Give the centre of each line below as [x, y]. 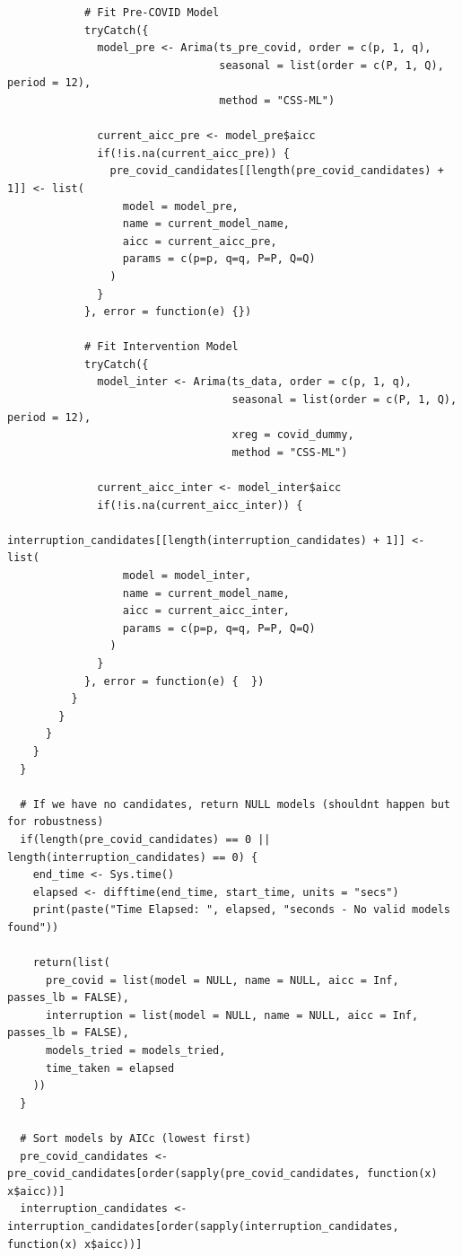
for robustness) [56, 822]
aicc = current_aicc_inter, [206, 611]
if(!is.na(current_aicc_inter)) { [200, 505]
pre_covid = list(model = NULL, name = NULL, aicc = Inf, [222, 980]
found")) [33, 927]
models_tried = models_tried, [135, 1051]
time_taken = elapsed [110, 1068]
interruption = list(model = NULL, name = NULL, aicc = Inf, [232, 1015]
